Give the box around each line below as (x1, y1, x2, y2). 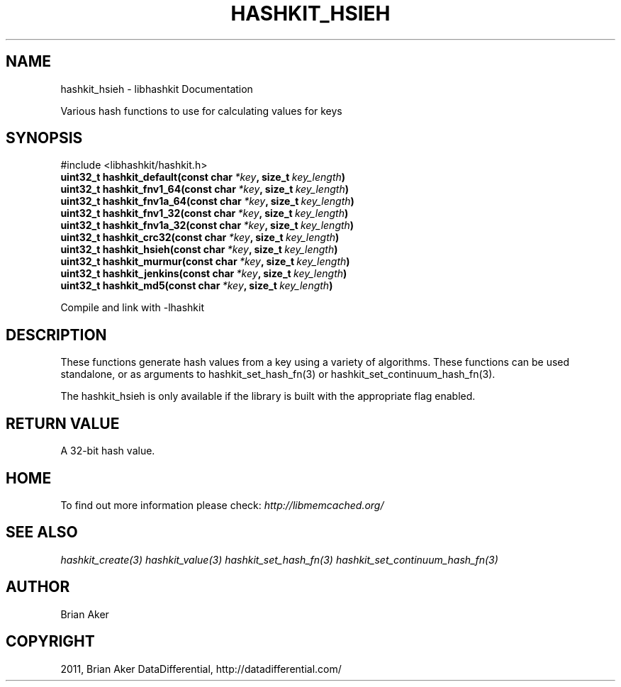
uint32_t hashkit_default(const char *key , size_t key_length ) (60, 171, 346, 184)
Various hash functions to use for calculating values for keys (60, 104, 342, 117)
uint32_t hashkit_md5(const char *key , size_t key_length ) (60, 279, 333, 292)
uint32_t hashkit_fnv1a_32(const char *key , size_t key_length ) (60, 219, 354, 232)
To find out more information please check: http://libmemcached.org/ (60, 498, 384, 511)
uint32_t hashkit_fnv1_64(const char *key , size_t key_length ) (60, 183, 349, 196)
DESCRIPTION (6, 325, 107, 344)
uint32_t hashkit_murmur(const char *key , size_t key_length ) (60, 255, 350, 268)
